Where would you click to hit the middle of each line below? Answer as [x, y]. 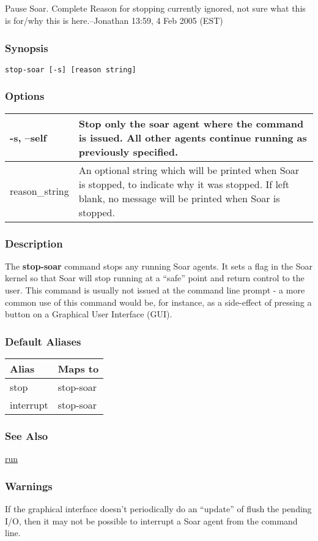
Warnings [29, 486]
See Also [27, 436]
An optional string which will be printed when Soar [189, 170]
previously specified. [128, 151]
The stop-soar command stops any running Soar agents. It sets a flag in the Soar [159, 266]
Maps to [78, 369]
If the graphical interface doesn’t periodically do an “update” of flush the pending [158, 509]
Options [25, 96]
